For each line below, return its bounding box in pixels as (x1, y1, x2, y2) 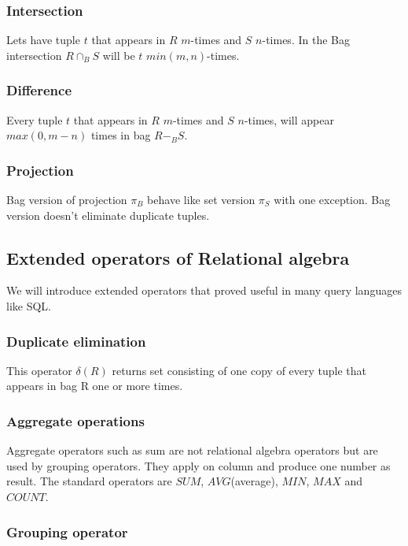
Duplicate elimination (6, 331, 146, 351)
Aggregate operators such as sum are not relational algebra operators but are (6, 442, 378, 459)
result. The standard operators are (6, 473, 172, 489)
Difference (6, 80, 72, 100)
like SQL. (6, 298, 51, 314)
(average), (230, 473, 278, 489)
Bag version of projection (6, 191, 127, 208)
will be (102, 46, 135, 63)
